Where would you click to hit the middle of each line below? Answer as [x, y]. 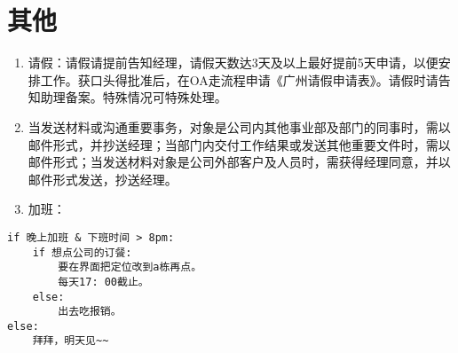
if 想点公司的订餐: [82, 252]
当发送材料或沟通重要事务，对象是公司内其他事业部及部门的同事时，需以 [239, 126]
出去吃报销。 [90, 312]
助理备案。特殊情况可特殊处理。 [134, 97]
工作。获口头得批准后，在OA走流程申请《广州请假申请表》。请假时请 [239, 79]
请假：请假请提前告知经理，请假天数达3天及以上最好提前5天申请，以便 [233, 63]
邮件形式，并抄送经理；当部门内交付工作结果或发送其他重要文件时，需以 [239, 144]
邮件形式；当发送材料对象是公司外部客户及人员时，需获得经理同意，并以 [239, 162]
